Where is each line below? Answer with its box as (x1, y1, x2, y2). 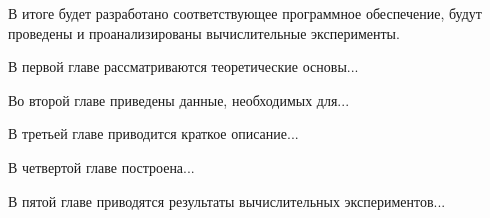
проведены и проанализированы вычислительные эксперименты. (8, 22, 400, 43)
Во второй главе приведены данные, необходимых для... (8, 89, 350, 110)
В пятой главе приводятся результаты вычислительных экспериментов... (8, 190, 446, 211)
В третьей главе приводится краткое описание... (8, 123, 299, 144)
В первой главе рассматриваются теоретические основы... (8, 56, 359, 77)
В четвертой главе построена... (8, 156, 195, 177)
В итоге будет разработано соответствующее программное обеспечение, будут (8, 3, 482, 23)
